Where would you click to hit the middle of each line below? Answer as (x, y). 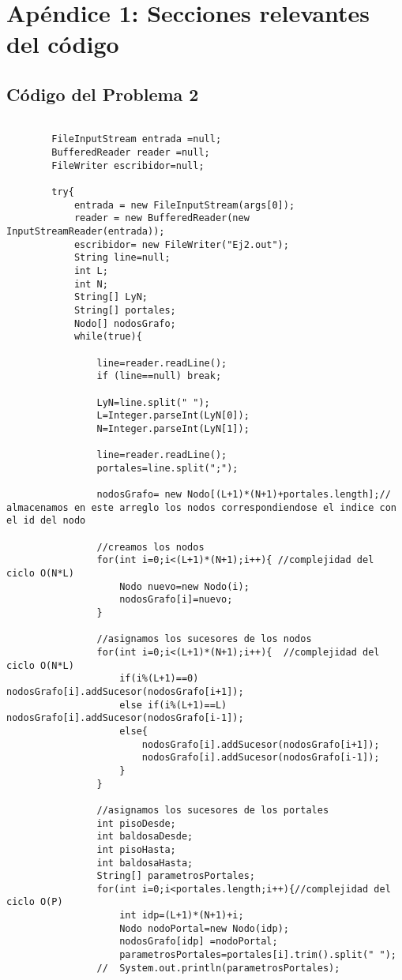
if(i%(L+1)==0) (159, 679)
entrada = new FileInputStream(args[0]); (184, 205)
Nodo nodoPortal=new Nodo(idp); (204, 928)
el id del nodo (46, 521)
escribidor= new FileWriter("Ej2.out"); (181, 244)
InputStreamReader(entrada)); (86, 232)
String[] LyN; (111, 297)
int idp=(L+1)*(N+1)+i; (182, 916)
